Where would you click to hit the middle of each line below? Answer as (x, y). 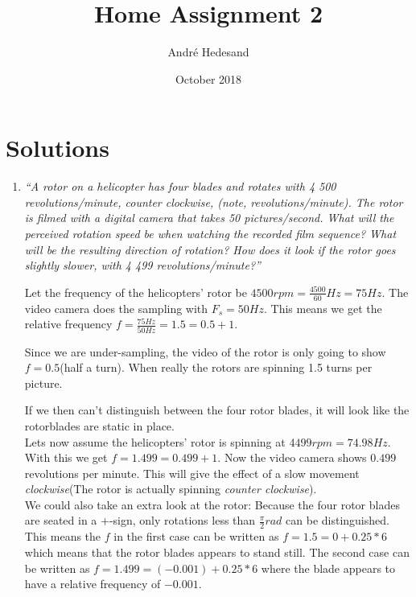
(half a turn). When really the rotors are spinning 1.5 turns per (216, 367)
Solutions (58, 148)
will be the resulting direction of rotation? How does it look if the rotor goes (210, 249)
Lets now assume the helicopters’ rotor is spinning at (155, 441)
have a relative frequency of (93, 584)
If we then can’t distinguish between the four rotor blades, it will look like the (217, 410)
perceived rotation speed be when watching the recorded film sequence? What (210, 234)
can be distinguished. (338, 520)
